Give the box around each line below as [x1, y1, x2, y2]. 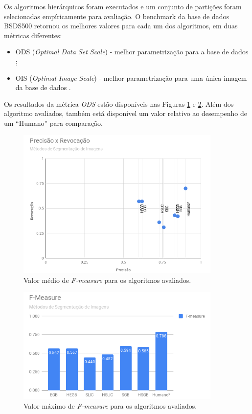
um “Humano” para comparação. [4, 117, 103, 128]
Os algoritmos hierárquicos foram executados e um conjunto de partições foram [4, 1, 242, 11]
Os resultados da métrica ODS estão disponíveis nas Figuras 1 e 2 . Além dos [4, 98, 234, 109]
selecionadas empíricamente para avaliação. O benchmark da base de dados [4, 11, 229, 21]
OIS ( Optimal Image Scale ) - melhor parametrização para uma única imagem [15, 72, 247, 83]
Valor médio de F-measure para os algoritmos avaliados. [23, 275, 191, 285]
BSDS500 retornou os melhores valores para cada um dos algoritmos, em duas [4, 21, 238, 31]
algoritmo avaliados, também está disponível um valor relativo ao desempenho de [4, 108, 248, 118]
